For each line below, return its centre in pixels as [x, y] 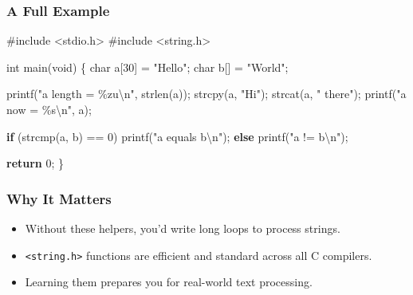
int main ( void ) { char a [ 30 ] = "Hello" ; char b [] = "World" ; [147, 67]
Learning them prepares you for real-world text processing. [169, 282]
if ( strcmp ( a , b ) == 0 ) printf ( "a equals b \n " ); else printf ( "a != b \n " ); [177, 136]
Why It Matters [59, 198]
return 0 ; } [35, 163]
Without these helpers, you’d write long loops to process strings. [183, 228]
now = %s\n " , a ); [49, 109]
